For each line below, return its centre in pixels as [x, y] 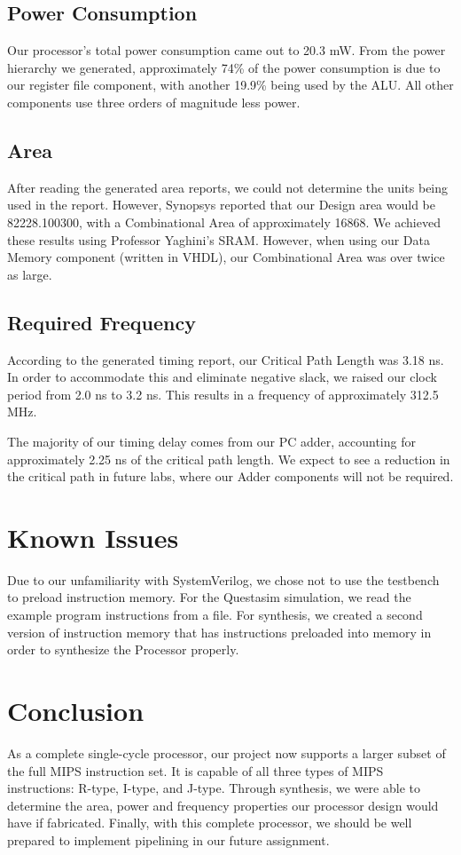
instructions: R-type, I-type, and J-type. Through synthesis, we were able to [214, 788]
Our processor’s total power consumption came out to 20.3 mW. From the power [227, 50]
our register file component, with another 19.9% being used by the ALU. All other [230, 85]
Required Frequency [102, 322]
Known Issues [93, 537]
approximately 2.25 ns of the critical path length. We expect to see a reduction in [229, 459]
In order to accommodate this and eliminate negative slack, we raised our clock [222, 377]
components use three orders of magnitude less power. [154, 102]
